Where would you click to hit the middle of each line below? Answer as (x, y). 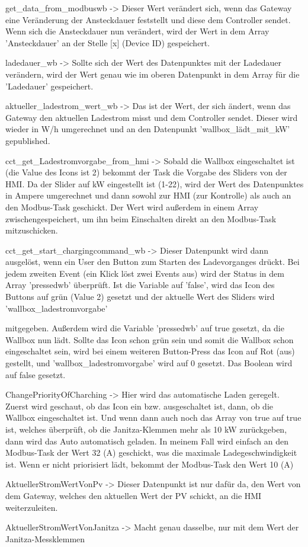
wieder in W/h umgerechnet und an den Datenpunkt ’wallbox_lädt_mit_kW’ (148, 129)
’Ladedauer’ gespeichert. (49, 86)
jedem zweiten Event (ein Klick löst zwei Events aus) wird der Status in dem (145, 273)
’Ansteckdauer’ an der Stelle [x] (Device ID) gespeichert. (108, 42)
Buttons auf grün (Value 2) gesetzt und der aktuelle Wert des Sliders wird (140, 297)
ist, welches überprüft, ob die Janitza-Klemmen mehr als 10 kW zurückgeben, (146, 429)
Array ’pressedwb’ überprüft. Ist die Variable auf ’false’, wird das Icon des (140, 285)
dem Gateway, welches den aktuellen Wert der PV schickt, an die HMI (134, 495)
